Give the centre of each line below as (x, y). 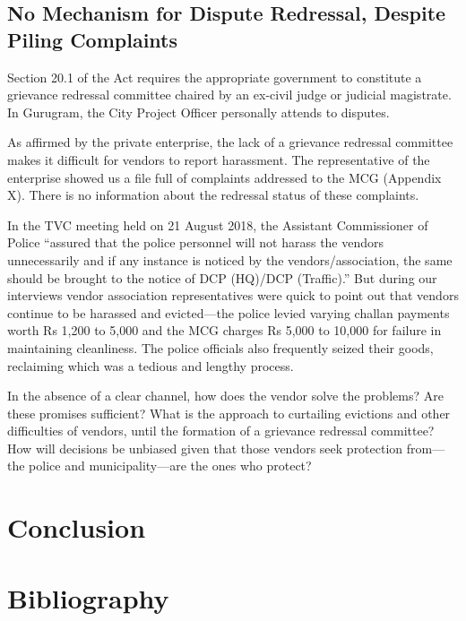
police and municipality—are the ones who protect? (170, 466)
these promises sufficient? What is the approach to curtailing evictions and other (229, 413)
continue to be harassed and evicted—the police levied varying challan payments (229, 312)
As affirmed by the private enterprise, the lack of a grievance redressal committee (230, 142)
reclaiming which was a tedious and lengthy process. (151, 365)
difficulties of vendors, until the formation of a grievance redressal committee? (221, 431)
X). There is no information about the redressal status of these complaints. (213, 195)
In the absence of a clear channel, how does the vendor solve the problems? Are (225, 396)
